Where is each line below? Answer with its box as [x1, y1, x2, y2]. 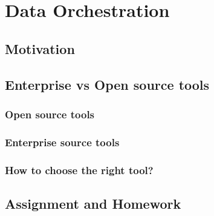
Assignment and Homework [5, 194, 181, 212]
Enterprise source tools [5, 134, 120, 149]
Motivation [5, 39, 75, 58]
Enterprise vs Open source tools [5, 75, 210, 93]
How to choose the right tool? [5, 162, 154, 177]
